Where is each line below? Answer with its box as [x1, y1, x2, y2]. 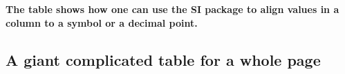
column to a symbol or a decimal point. [6, 15, 198, 29]
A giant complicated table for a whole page [6, 49, 321, 70]
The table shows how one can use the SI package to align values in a [6, 2, 339, 16]
